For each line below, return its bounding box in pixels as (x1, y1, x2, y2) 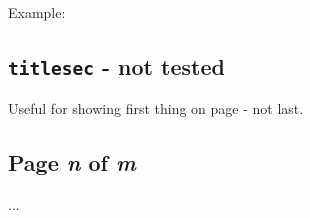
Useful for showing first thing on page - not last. (8, 98, 304, 119)
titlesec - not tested (8, 50, 225, 81)
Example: (8, 2, 66, 22)
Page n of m (8, 147, 136, 178)
